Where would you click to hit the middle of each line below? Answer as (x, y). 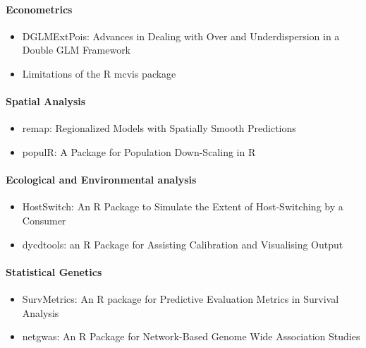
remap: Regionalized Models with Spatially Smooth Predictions (159, 128)
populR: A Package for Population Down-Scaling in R (139, 151)
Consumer (44, 220)
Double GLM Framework (77, 50)
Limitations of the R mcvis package (99, 73)
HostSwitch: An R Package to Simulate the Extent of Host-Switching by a (183, 206)
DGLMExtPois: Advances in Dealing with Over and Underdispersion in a (181, 36)
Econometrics (39, 9)
